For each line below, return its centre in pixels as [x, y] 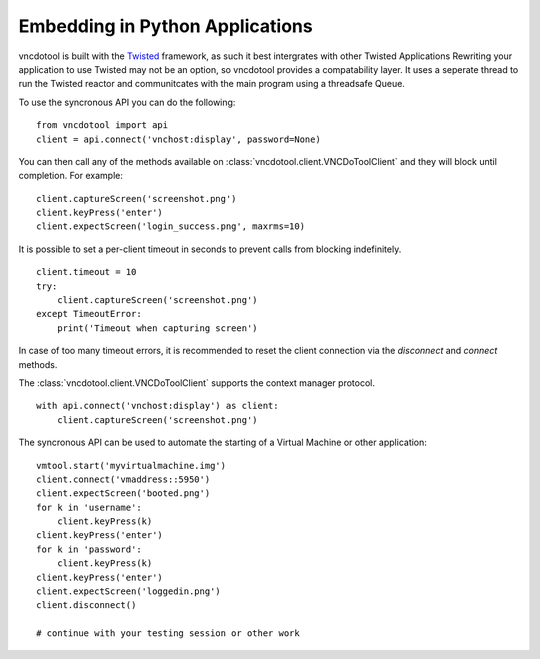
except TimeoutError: [89, 314]
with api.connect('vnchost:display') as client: [157, 406]
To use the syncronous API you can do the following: [127, 102]
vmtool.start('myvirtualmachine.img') [131, 465]
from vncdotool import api [102, 125]
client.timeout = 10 [86, 272]
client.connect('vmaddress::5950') [123, 479]
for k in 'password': [89, 549]
